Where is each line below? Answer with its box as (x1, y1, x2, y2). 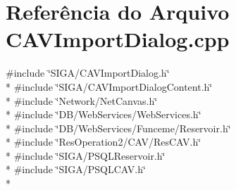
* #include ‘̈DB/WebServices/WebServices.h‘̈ (6, 107, 201, 122)
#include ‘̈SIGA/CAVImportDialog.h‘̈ (6, 65, 170, 80)
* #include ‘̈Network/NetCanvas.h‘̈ (6, 93, 158, 108)
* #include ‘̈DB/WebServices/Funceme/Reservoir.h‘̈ (6, 120, 231, 135)
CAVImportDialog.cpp (6, 25, 230, 53)
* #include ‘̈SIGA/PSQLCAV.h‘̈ (6, 162, 146, 177)
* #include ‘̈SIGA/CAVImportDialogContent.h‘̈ (6, 79, 213, 94)
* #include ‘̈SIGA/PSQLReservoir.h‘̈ (6, 148, 166, 163)
